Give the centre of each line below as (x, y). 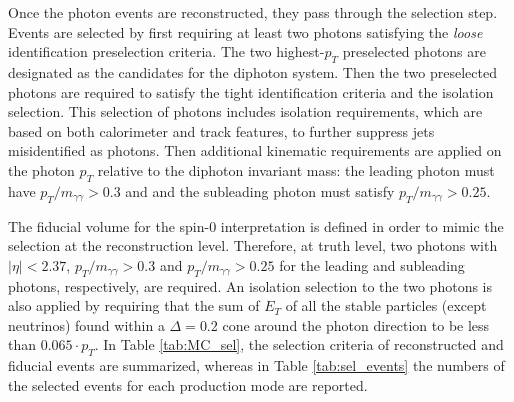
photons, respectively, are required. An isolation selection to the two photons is (250, 285)
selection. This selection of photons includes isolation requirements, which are (245, 111)
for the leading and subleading (372, 264)
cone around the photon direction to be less (356, 324)
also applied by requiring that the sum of (134, 305)
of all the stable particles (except (386, 305)
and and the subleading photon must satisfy (260, 190)
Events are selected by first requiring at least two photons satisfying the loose (245, 31)
